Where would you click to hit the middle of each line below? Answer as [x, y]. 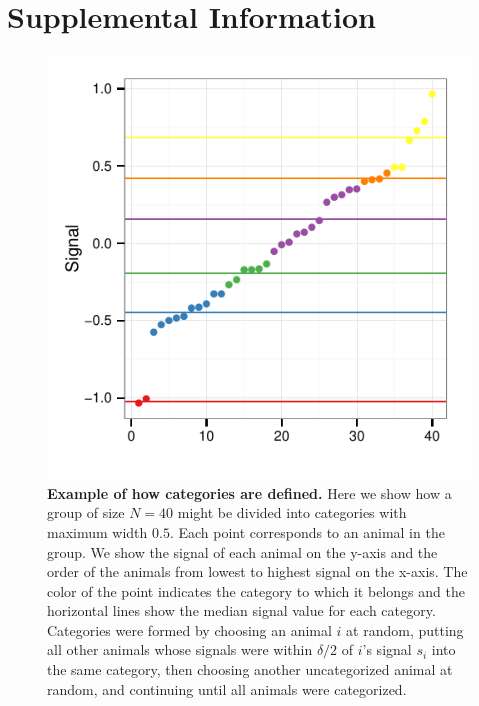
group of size [86, 512]
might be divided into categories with [292, 512]
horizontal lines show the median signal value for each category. [241, 610]
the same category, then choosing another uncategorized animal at [250, 669]
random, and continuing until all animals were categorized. [227, 688]
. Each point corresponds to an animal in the [307, 531]
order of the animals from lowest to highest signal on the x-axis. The [257, 571]
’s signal [387, 649]
